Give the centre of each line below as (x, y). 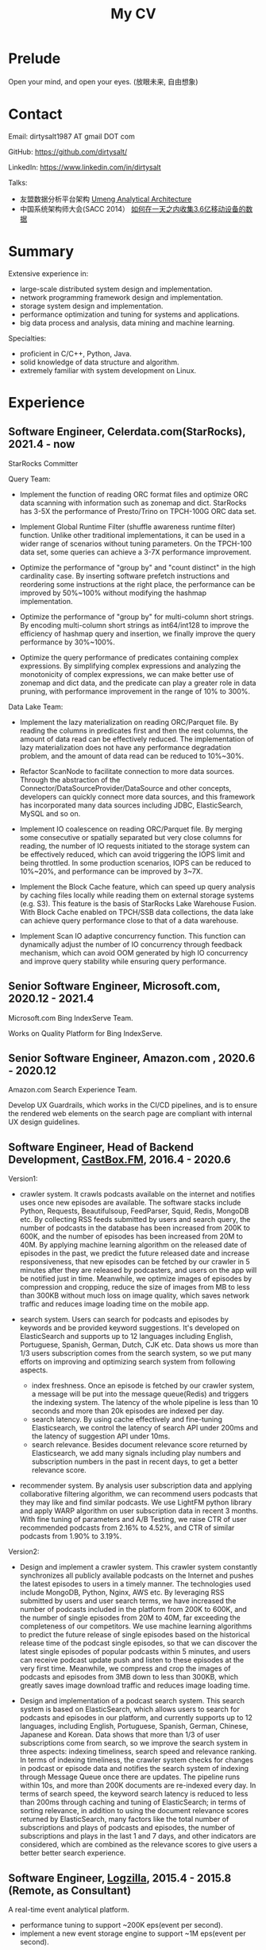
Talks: (18, 182)
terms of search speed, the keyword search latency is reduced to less (134, 1794)
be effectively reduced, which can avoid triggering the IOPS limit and (132, 854)
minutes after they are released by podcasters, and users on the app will (138, 1271)
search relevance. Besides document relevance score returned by (139, 1445)
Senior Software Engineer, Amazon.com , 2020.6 (132, 1059)
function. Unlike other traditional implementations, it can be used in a (132, 535)
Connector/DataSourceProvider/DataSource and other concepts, (125, 788)
